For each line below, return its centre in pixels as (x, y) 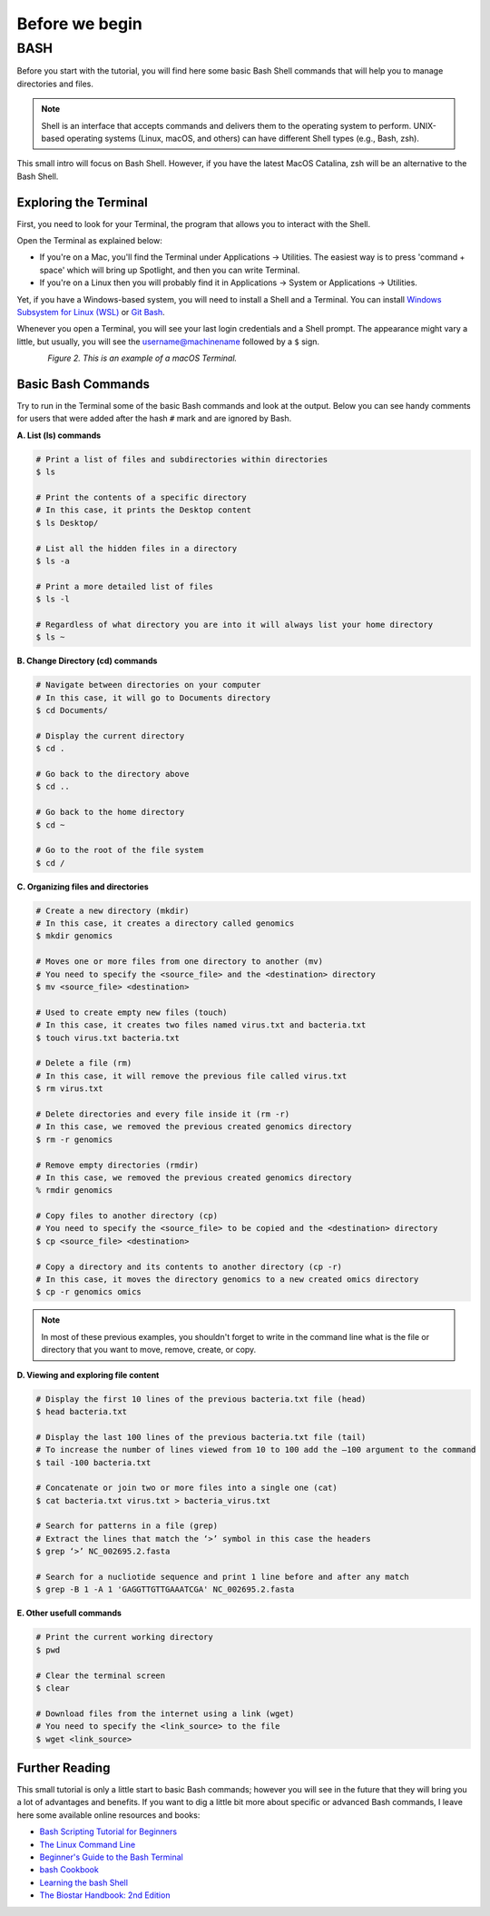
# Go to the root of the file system (120, 850)
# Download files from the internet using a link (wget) (165, 1713)
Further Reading (64, 1767)
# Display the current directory (110, 735)
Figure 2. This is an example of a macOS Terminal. (142, 358)
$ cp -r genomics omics (89, 1292)
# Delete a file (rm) (84, 1063)
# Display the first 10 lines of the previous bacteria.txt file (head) (201, 1399)
